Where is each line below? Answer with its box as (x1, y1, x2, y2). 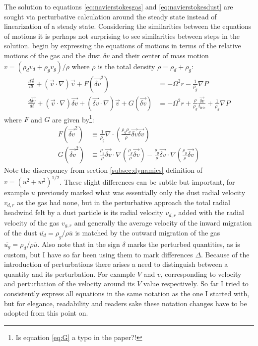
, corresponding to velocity (160, 268, 242, 279)
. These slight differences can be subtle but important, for (59, 176, 235, 187)
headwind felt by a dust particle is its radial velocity (4, 207, 163, 218)
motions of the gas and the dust (4, 50, 101, 60)
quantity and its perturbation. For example (4, 268, 135, 279)
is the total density (98, 61, 155, 71)
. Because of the (201, 249, 250, 259)
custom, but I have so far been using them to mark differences (4, 249, 193, 259)
